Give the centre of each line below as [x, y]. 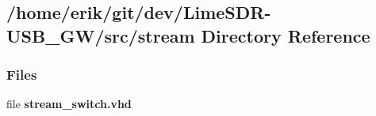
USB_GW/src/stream [101, 35]
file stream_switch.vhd [69, 104]
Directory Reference [286, 35]
